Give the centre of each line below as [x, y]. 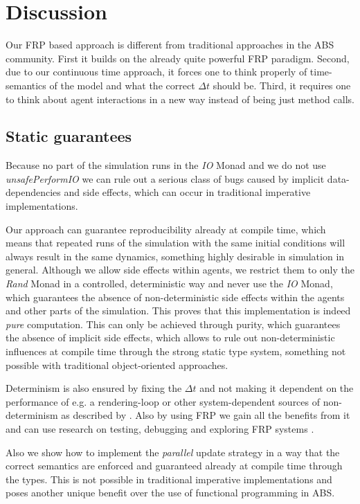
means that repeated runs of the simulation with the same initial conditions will [175, 243]
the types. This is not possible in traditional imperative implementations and [169, 479]
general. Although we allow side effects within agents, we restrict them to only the [180, 270]
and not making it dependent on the [277, 388]
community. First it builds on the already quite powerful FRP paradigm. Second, [178, 58]
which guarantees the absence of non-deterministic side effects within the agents [175, 297]
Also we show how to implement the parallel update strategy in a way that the [173, 452]
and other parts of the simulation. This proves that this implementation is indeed [178, 310]
